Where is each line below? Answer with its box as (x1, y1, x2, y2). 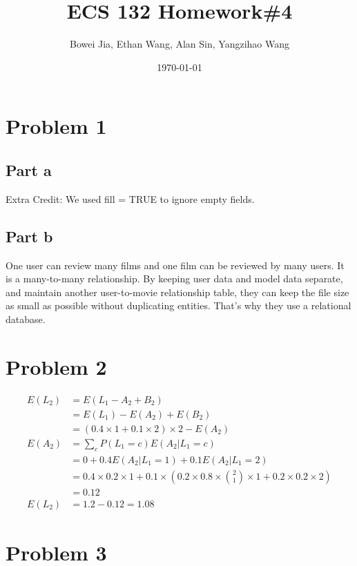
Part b (6, 225, 53, 246)
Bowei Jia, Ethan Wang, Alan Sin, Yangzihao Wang (70, 37, 289, 51)
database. (6, 311, 46, 326)
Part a (6, 159, 52, 180)
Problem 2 (6, 352, 107, 380)
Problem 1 (6, 112, 107, 140)
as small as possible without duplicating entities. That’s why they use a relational (6, 298, 351, 313)
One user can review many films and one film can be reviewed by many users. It (6, 257, 345, 272)
